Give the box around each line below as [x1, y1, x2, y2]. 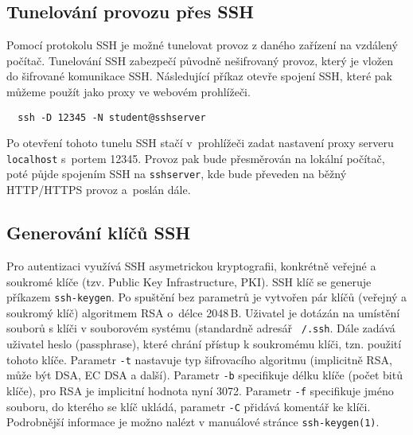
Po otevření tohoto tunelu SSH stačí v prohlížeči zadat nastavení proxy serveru [6, 134, 394, 151]
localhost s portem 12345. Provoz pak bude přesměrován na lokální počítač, [6, 150, 385, 166]
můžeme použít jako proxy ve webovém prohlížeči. [6, 83, 251, 99]
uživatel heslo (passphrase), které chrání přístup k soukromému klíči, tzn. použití [6, 336, 402, 352]
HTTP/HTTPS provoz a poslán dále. [6, 181, 191, 198]
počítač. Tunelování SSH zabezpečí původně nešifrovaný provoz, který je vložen [6, 52, 393, 68]
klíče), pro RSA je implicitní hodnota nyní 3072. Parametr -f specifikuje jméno [6, 382, 394, 398]
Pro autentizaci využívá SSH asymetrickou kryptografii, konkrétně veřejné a [6, 257, 376, 274]
